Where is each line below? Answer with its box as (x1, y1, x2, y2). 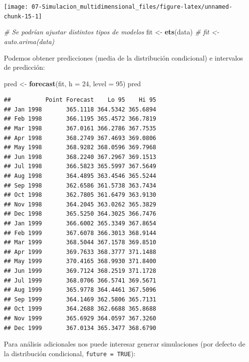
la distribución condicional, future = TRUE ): (4, 348, 136, 358)
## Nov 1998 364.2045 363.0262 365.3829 (4, 201, 156, 208)
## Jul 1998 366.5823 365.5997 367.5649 (4, 163, 156, 170)
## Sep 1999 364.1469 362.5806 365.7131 (4, 296, 156, 303)
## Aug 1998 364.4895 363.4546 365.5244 (4, 173, 156, 180)
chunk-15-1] (4, 13, 42, 20)
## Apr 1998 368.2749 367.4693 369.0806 (4, 134, 156, 142)
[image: (4, 3, 29, 10)
